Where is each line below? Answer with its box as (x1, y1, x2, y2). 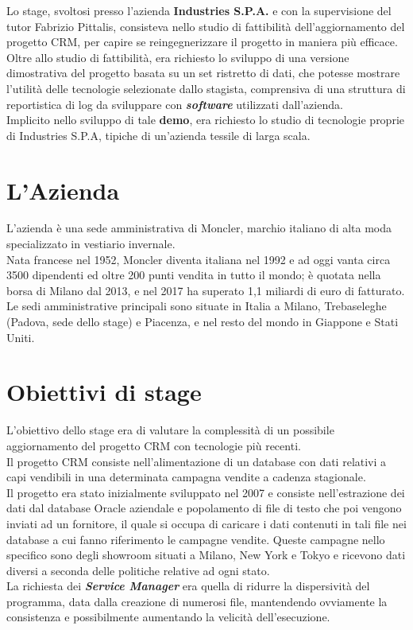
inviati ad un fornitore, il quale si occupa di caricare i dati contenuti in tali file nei (6, 515, 407, 531)
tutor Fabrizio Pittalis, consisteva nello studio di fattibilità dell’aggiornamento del (6, 17, 405, 34)
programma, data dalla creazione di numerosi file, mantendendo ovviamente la (6, 593, 388, 609)
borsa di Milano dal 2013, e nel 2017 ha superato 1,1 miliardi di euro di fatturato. (6, 282, 405, 298)
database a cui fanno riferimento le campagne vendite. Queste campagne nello (6, 531, 385, 547)
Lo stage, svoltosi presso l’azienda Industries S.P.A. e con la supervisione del (6, 2, 392, 18)
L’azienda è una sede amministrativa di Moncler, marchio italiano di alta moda (6, 220, 392, 236)
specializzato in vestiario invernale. (6, 235, 176, 252)
